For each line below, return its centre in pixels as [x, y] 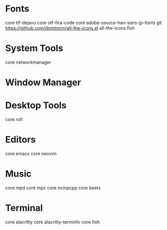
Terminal [24, 208]
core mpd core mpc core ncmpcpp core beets [53, 188]
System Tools [34, 48]
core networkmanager [28, 62]
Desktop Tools [36, 105]
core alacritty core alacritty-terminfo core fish [53, 222]
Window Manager [43, 83]
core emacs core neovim [31, 153]
